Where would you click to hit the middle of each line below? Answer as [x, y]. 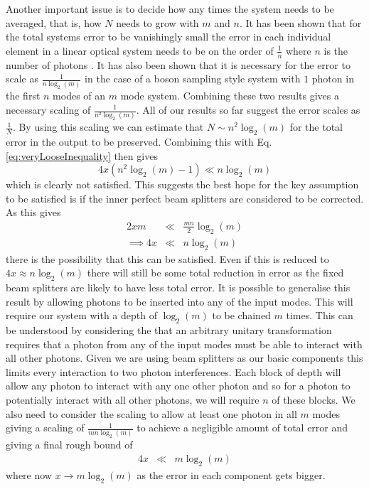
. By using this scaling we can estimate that [108, 127]
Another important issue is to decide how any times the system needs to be [170, 9]
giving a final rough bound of [69, 445]
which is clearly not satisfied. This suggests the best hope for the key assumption [182, 184]
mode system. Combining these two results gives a [230, 96]
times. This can [320, 315]
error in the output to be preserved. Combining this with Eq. [139, 141]
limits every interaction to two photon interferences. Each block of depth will [173, 371]
